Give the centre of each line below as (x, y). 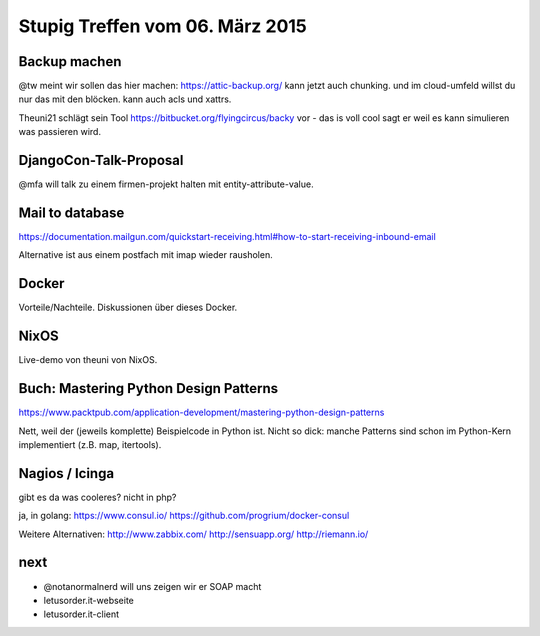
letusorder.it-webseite (89, 600)
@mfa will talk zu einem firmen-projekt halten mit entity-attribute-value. (166, 184)
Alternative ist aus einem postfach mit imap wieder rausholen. (146, 255)
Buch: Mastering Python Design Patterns (148, 388)
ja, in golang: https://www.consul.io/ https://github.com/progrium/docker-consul (184, 516)
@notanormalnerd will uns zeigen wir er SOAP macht (152, 586)
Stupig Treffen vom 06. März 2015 (162, 26)
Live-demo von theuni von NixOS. (88, 360)
